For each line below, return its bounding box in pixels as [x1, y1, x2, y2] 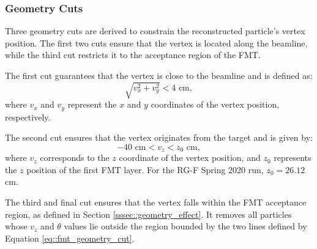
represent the [67, 98, 117, 111]
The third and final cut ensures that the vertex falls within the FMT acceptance [5, 196, 307, 209]
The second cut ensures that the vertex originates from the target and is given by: [5, 131, 313, 144]
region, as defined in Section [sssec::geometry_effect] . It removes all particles [5, 207, 292, 220]
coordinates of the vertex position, [151, 98, 280, 111]
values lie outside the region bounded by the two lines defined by [64, 220, 307, 232]
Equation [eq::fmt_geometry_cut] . [5, 231, 135, 244]
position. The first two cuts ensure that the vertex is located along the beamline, [5, 36, 308, 49]
